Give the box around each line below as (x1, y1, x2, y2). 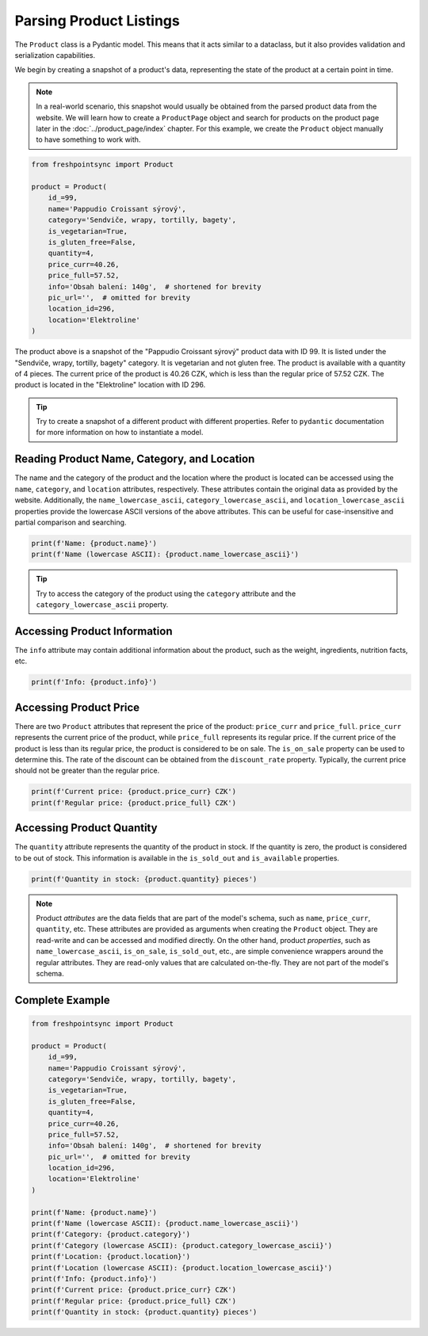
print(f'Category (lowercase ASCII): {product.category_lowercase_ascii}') (31, 1241, 333, 1250)
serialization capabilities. (14, 50, 96, 59)
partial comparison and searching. (14, 517, 127, 527)
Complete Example (14, 993, 110, 1006)
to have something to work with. (36, 135, 141, 144)
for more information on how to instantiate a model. (36, 428, 204, 437)
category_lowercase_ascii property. (36, 600, 169, 609)
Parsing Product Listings (14, 12, 180, 29)
